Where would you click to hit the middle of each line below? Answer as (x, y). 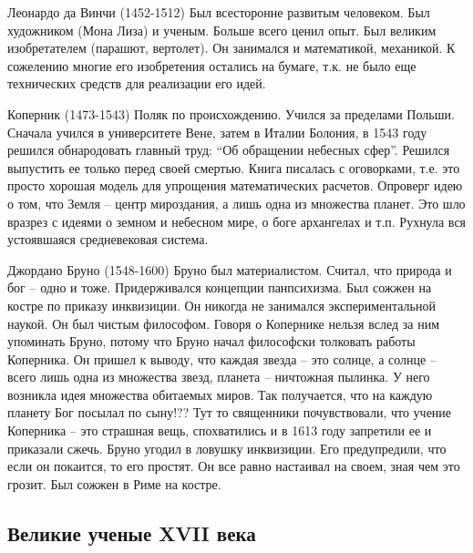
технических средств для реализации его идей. (137, 83)
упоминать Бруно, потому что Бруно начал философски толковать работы (211, 341)
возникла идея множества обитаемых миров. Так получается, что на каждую (220, 394)
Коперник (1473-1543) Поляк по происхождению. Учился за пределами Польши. (231, 113)
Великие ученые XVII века (132, 533)
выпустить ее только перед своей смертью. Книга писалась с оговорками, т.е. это (234, 167)
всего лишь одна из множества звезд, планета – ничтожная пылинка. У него (219, 377)
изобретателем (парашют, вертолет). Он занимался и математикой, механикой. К (231, 48)
